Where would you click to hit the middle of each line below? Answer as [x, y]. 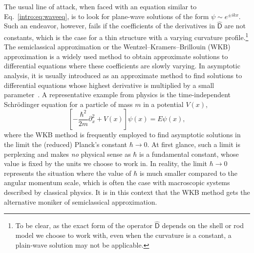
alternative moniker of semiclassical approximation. [81, 201]
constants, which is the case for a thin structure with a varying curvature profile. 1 [126, 36]
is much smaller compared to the [188, 173]
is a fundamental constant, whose [189, 154]
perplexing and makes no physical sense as [67, 154]
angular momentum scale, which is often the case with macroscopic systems [117, 182]
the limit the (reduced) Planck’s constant [65, 144]
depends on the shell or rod [203, 225]
